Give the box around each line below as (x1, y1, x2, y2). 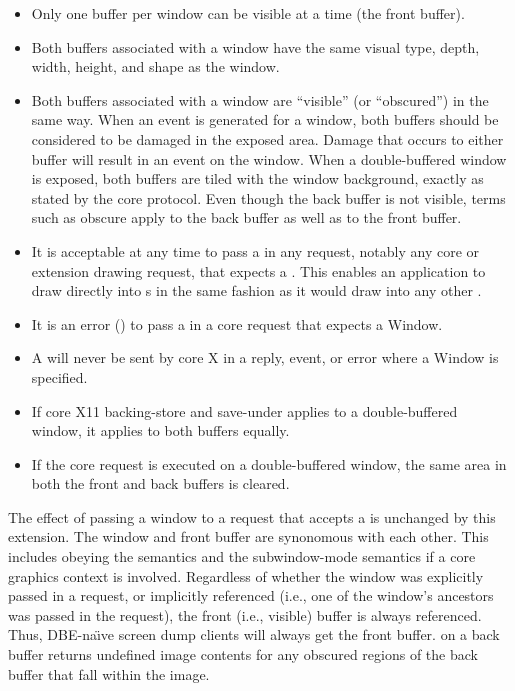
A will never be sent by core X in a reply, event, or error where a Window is (31, 347, 499, 368)
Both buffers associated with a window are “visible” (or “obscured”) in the (31, 89, 489, 110)
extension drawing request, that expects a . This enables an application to (31, 260, 486, 281)
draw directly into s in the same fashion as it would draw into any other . (31, 280, 482, 301)
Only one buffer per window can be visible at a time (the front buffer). (31, 3, 465, 23)
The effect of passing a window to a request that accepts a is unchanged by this (8, 506, 496, 527)
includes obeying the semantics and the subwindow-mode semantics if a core (8, 546, 476, 567)
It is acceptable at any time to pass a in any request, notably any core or (31, 240, 480, 261)
